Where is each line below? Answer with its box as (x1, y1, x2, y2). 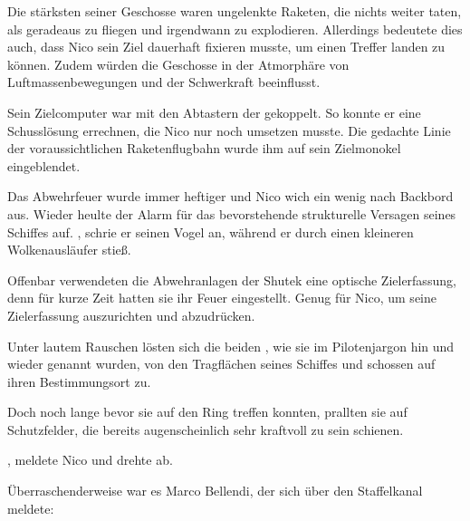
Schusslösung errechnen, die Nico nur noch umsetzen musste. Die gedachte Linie (7, 121, 451, 140)
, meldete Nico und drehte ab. (7, 450, 173, 469)
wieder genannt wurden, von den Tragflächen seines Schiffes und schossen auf (7, 354, 436, 373)
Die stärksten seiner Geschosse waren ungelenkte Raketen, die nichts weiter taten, (7, 2, 462, 20)
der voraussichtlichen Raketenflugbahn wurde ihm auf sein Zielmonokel (7, 139, 401, 158)
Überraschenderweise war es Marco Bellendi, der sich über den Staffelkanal (7, 481, 423, 500)
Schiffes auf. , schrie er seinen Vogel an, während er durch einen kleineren (7, 222, 414, 241)
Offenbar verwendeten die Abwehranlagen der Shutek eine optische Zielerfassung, (7, 270, 456, 289)
